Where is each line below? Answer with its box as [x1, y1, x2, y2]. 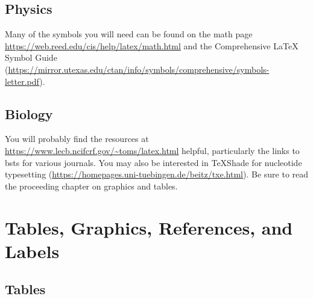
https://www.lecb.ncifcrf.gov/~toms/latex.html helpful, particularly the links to [5, 144, 300, 156]
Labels [5, 238, 60, 263]
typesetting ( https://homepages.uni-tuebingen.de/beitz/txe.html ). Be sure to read [5, 168, 309, 180]
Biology [5, 104, 53, 123]
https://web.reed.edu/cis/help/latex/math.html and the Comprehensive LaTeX [5, 39, 299, 52]
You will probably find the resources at [5, 132, 149, 145]
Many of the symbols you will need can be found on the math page [5, 28, 253, 40]
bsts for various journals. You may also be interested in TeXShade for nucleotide [5, 156, 302, 168]
